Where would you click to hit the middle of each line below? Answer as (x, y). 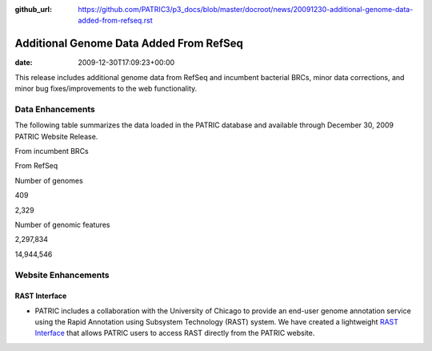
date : (24, 63)
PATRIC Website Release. (56, 136)
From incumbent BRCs (52, 151)
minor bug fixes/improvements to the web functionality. (106, 89)
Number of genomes (49, 180)
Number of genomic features (62, 224)
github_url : (33, 9)
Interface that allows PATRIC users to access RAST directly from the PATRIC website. (175, 333)
